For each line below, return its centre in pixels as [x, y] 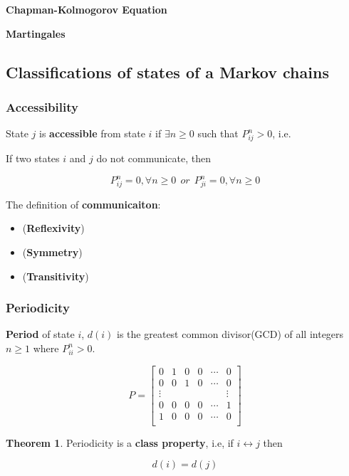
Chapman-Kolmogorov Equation [87, 9]
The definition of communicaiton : [83, 204]
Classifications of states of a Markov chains [167, 72]
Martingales [36, 33]
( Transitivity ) [56, 276]
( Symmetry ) [52, 252]
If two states [33, 158]
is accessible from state [92, 133]
